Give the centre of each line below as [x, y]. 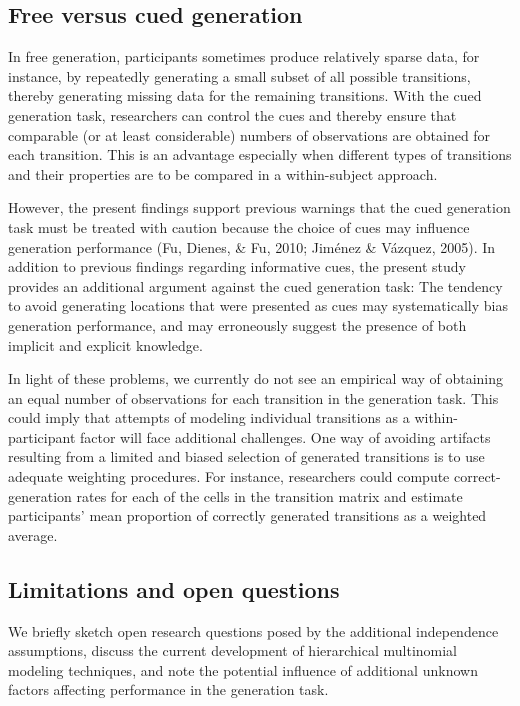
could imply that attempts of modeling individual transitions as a [209, 417]
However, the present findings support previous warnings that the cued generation [259, 207]
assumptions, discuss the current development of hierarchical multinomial [233, 650]
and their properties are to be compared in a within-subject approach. [223, 173]
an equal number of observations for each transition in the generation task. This [253, 397]
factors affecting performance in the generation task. [168, 689]
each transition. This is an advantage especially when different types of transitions [260, 154]
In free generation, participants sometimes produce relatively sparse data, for [244, 56]
